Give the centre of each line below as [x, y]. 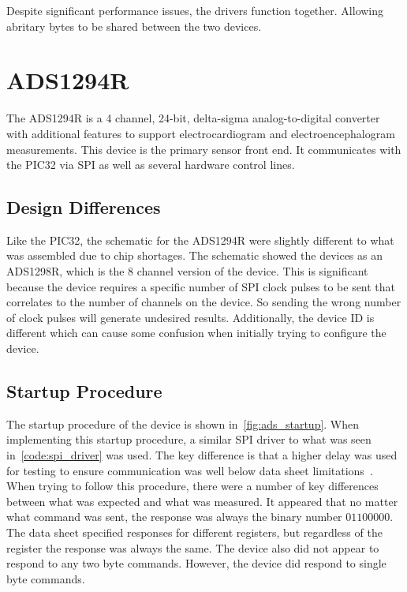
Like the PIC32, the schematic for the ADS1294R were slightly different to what [200, 240]
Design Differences [84, 207]
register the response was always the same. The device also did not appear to [193, 547]
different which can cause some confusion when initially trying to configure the [196, 333]
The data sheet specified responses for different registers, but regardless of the [194, 532]
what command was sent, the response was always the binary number [174, 517]
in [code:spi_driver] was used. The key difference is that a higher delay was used [202, 455]
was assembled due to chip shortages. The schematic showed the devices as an [195, 255]
